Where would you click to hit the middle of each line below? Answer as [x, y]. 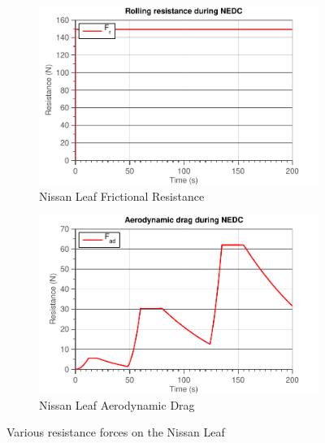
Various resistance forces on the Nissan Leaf [116, 432]
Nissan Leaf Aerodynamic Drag [117, 404]
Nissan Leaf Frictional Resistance [122, 195]
